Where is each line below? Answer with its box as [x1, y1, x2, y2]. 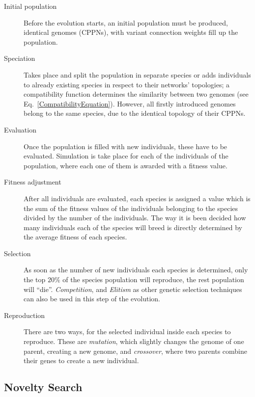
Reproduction [4, 310, 45, 320]
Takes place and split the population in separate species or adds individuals [24, 69, 251, 79]
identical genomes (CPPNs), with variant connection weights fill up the [24, 27, 238, 37]
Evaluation [4, 124, 36, 134]
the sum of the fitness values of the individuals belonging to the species [24, 203, 238, 213]
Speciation [4, 53, 35, 63]
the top [24, 274, 46, 285]
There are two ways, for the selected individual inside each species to [24, 326, 231, 337]
